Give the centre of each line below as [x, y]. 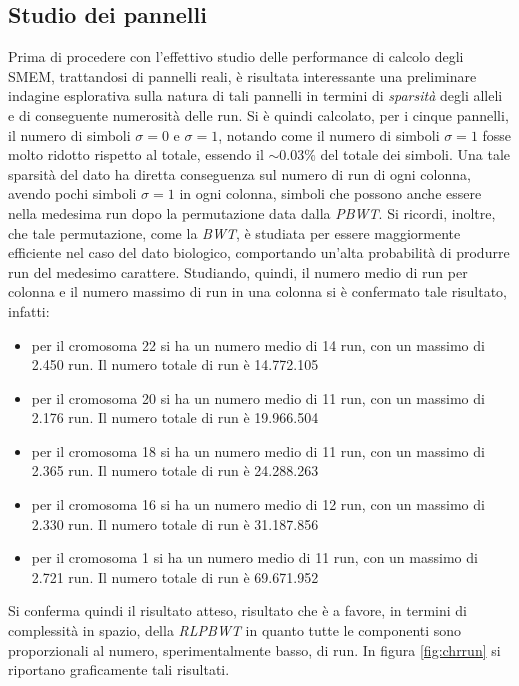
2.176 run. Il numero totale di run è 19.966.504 [175, 417]
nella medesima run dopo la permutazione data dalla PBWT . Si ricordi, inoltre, [252, 212]
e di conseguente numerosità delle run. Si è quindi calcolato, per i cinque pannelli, [258, 114]
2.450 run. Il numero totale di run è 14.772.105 [175, 364]
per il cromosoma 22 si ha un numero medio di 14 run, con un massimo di [258, 344]
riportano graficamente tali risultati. [119, 669]
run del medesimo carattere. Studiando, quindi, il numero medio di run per [238, 271]
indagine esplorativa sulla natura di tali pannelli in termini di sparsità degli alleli [255, 95]
